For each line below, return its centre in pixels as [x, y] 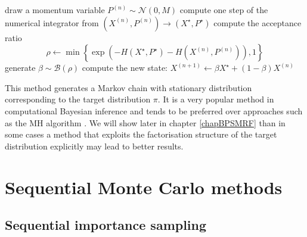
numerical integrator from [52, 22]
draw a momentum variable [55, 10]
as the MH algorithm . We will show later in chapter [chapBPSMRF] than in [145, 122]
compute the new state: [125, 68]
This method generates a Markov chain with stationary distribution [128, 87]
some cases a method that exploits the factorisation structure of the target [141, 134]
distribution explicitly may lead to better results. [94, 146]
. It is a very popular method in [216, 99]
